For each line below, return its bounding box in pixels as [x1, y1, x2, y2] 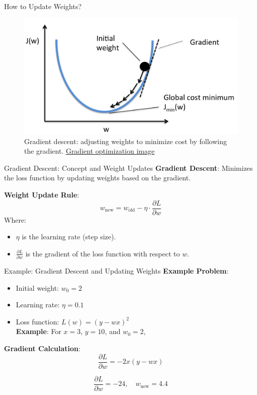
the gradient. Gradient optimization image [24, 146, 155, 156]
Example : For [16, 326, 61, 337]
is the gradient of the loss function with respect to [25, 248, 180, 258]
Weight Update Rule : [4, 189, 79, 200]
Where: [4, 214, 26, 225]
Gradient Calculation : [4, 343, 80, 354]
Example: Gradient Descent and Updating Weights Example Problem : [4, 266, 229, 276]
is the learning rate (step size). [22, 231, 116, 242]
